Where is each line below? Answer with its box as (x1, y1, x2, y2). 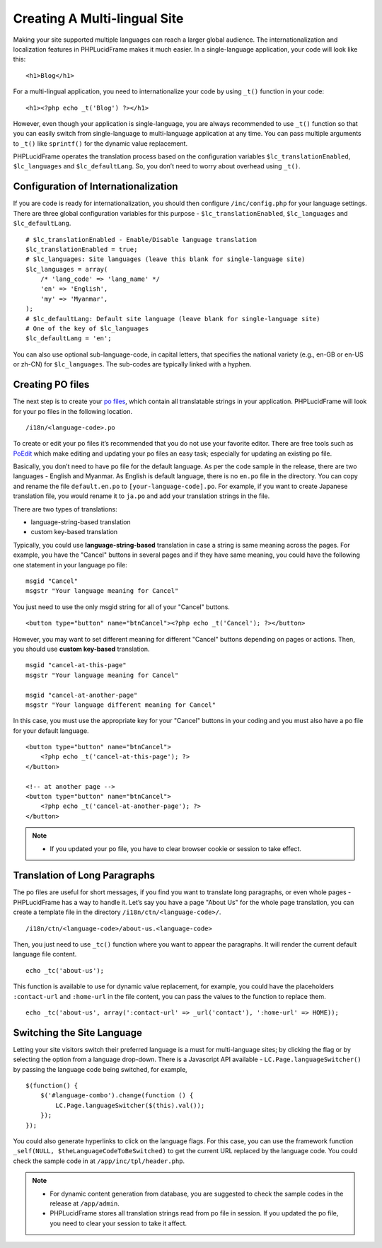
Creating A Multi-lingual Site (13, 11, 184, 26)
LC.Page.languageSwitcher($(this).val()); (55, 1101, 205, 1109)
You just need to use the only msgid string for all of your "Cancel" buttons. (13, 602, 230, 611)
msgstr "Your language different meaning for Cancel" (25, 700, 216, 709)
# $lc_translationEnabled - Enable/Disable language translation (25, 236, 257, 243)
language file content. (13, 950, 77, 959)
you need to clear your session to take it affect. (50, 1219, 187, 1227)
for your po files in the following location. (13, 407, 132, 415)
